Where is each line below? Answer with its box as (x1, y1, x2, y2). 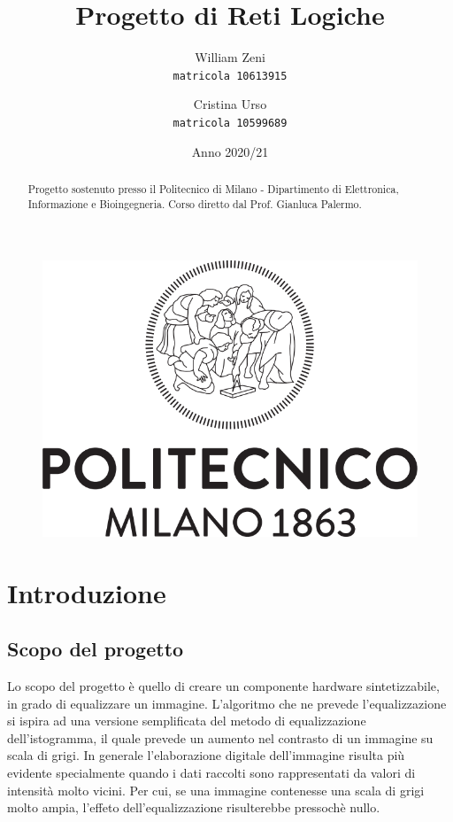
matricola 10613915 (173, 69, 288, 82)
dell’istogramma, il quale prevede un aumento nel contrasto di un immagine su (7, 728, 434, 747)
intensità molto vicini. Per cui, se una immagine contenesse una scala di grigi (7, 780, 425, 799)
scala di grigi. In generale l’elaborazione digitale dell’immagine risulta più (7, 746, 405, 764)
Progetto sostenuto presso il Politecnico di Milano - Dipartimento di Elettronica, (27, 182, 399, 197)
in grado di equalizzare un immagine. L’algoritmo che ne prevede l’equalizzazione (7, 694, 447, 712)
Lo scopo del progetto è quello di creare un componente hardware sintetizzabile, (7, 677, 440, 695)
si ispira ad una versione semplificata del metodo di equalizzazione (7, 711, 366, 730)
